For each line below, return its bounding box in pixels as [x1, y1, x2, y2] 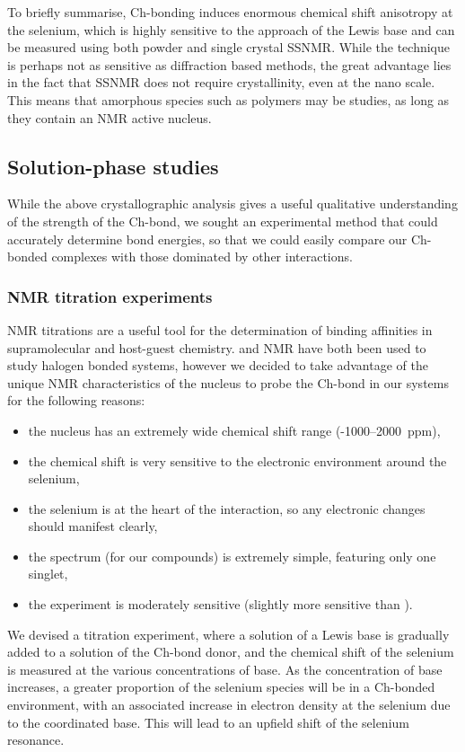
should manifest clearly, [28, 517, 158, 535]
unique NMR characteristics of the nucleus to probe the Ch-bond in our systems [7, 373, 449, 392]
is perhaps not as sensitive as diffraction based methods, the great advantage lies [7, 55, 452, 74]
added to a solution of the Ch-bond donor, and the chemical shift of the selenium [7, 642, 454, 661]
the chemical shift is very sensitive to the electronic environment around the [28, 451, 447, 470]
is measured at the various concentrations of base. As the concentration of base [7, 659, 443, 678]
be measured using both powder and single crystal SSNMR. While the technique [7, 38, 450, 57]
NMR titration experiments [7, 285, 213, 307]
